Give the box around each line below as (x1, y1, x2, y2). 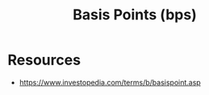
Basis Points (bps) (73, 6, 197, 24)
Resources (7, 51, 82, 69)
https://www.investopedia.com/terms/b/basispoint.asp (19, 77, 201, 87)
